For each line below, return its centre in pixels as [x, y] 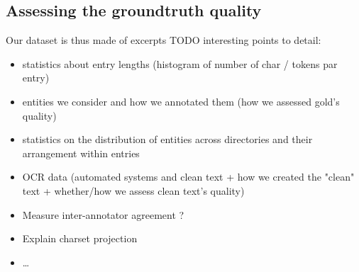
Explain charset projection [80, 238]
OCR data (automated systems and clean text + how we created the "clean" [188, 177]
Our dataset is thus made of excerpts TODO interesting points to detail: [164, 40]
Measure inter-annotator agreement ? [103, 214]
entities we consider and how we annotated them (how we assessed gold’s [181, 101]
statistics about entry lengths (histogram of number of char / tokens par [180, 63]
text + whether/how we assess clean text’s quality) [133, 190]
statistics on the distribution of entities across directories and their [167, 139]
